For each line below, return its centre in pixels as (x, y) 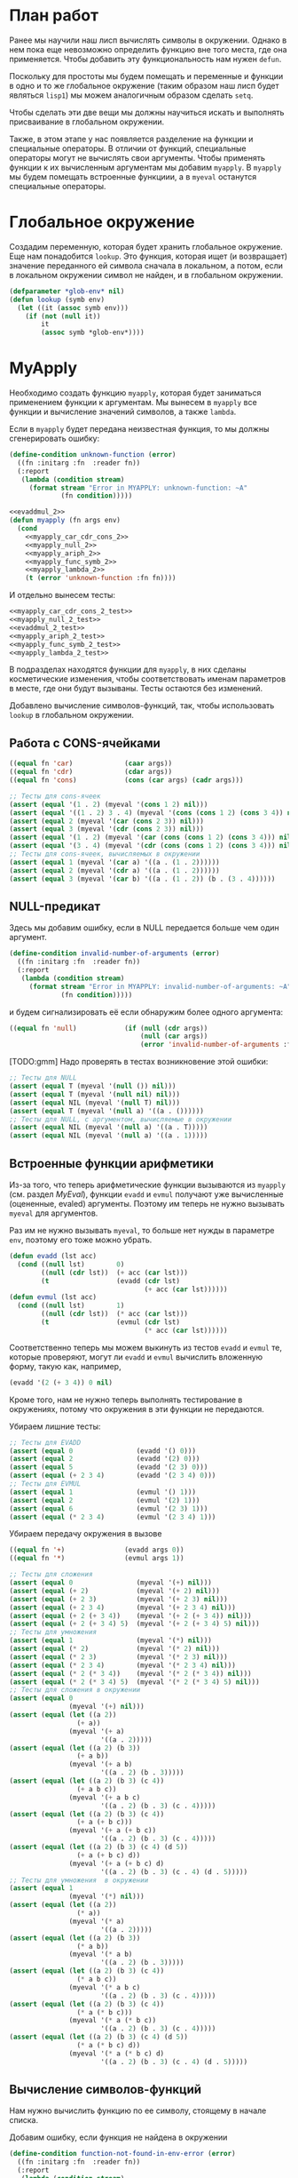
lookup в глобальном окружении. (72, 715)
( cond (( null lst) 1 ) (71, 1306)
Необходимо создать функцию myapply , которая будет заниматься (135, 393)
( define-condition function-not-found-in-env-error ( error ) (123, 2154)
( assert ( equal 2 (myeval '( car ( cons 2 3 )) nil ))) (106, 821)
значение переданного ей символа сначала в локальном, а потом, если (146, 265)
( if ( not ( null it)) (63, 316)
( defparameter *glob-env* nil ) (67, 291)
